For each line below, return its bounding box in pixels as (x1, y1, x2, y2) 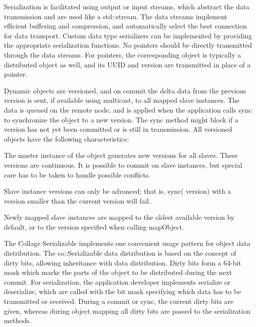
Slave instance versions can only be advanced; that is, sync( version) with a (4, 186, 231, 196)
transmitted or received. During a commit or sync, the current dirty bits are (4, 296, 234, 306)
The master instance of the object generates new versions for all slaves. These (4, 150, 238, 160)
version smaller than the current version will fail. (4, 195, 151, 206)
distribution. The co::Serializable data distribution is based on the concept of (4, 248, 236, 258)
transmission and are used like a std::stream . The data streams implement (4, 11, 227, 21)
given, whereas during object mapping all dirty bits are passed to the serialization (4, 305, 251, 316)
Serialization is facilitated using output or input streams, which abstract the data (4, 1, 250, 11)
